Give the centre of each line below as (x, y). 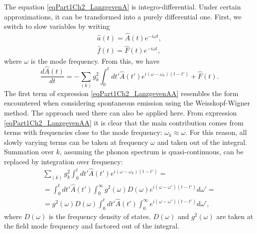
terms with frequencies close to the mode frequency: (83, 132)
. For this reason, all (216, 132)
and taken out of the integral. (202, 142)
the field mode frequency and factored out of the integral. (92, 226)
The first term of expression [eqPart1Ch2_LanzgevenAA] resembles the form (121, 93)
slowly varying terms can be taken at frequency (76, 142)
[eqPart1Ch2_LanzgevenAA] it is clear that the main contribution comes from (124, 122)
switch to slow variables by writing (57, 26)
